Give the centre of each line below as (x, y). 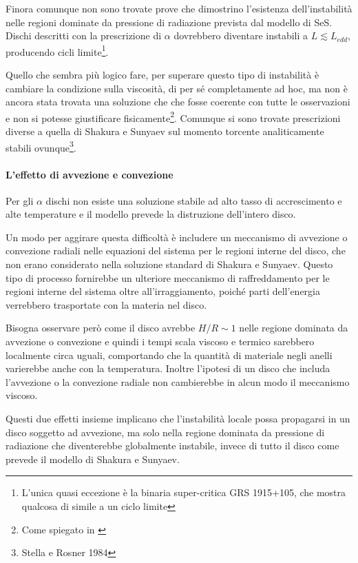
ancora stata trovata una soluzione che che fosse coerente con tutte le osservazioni (178, 102)
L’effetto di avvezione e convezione (89, 174)
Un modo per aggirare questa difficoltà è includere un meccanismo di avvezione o (177, 237)
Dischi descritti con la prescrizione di (84, 35)
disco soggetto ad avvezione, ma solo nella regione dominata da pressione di (165, 432)
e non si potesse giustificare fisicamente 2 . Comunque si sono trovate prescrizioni (173, 116)
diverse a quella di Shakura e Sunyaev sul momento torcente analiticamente (165, 131)
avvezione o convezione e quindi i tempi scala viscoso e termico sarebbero (160, 341)
